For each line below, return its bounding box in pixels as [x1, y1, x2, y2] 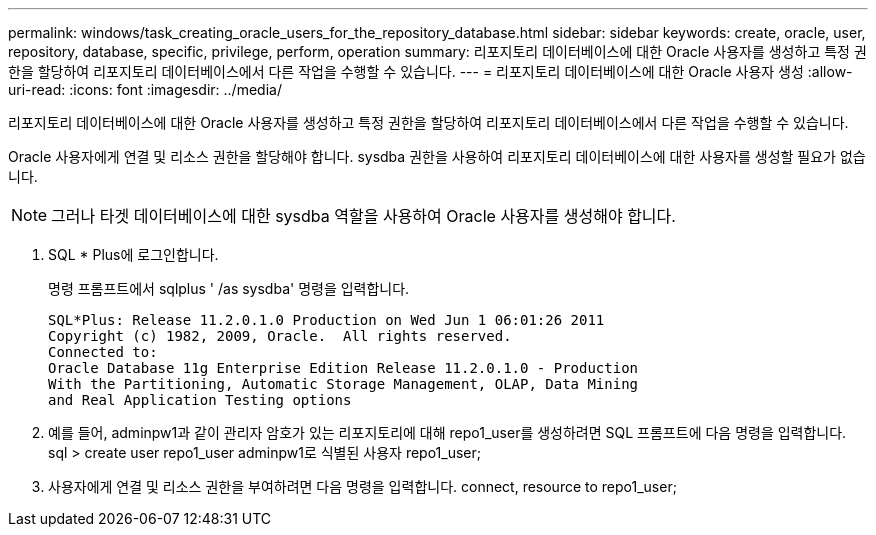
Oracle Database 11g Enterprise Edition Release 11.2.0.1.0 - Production [48, 360, 639, 376]
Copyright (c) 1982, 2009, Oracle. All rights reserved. [48, 328, 512, 344]
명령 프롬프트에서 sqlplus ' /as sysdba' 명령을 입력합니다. [48, 280, 410, 297]
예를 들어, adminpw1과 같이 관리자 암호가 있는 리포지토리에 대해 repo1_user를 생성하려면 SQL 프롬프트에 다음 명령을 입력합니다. [48, 424, 847, 441]
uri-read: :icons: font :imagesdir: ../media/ [8, 81, 282, 98]
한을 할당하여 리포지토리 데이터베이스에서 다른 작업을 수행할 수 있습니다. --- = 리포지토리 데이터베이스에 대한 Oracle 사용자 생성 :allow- [8, 63, 853, 80]
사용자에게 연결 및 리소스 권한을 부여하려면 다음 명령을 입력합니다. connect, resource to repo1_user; [48, 478, 677, 495]
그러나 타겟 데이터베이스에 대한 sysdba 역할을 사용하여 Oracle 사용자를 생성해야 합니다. [51, 206, 676, 226]
